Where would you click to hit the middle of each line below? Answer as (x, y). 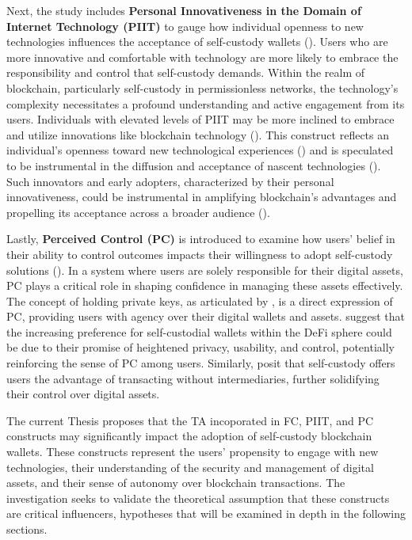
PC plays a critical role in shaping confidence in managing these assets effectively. (205, 285)
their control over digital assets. (83, 394)
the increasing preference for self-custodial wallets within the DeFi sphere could (199, 331)
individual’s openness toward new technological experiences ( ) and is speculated (200, 150)
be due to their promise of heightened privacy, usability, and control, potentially (200, 347)
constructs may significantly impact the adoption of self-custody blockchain (189, 436)
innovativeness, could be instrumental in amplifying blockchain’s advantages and (202, 197)
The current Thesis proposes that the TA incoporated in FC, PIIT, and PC (190, 420)
